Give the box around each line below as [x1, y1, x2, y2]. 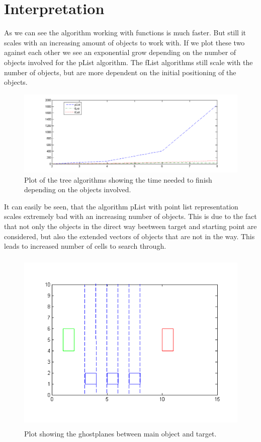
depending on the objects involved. [24, 184, 131, 195]
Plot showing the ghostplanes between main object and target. [24, 428, 217, 438]
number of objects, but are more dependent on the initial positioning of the [4, 67, 236, 77]
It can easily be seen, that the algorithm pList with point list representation [4, 201, 238, 211]
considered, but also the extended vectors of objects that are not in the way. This [4, 231, 255, 241]
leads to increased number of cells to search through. [4, 241, 166, 251]
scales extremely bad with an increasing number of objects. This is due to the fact [4, 211, 257, 222]
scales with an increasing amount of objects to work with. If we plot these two [4, 37, 245, 47]
